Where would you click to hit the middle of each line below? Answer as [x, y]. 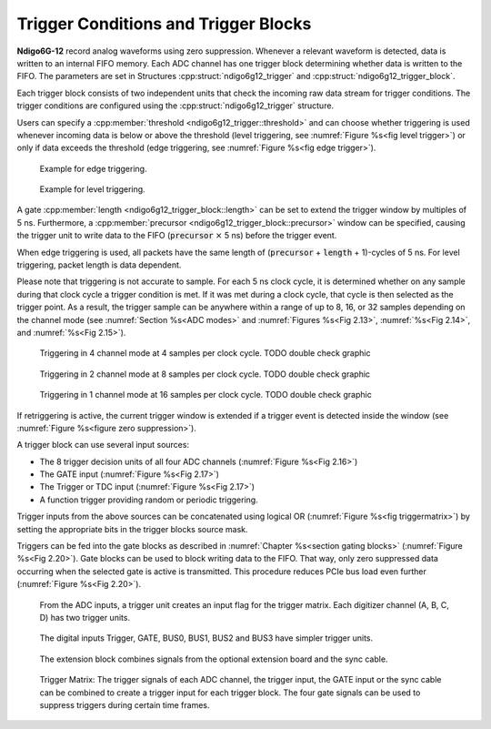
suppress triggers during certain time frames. [125, 704]
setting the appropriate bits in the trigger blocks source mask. [133, 529]
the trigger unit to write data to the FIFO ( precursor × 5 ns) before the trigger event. [177, 236]
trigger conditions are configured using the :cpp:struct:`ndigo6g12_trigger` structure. [175, 106]
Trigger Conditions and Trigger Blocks [164, 24]
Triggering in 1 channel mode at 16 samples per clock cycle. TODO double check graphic [205, 395]
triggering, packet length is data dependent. [99, 265]
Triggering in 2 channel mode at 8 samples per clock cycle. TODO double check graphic [205, 374]
